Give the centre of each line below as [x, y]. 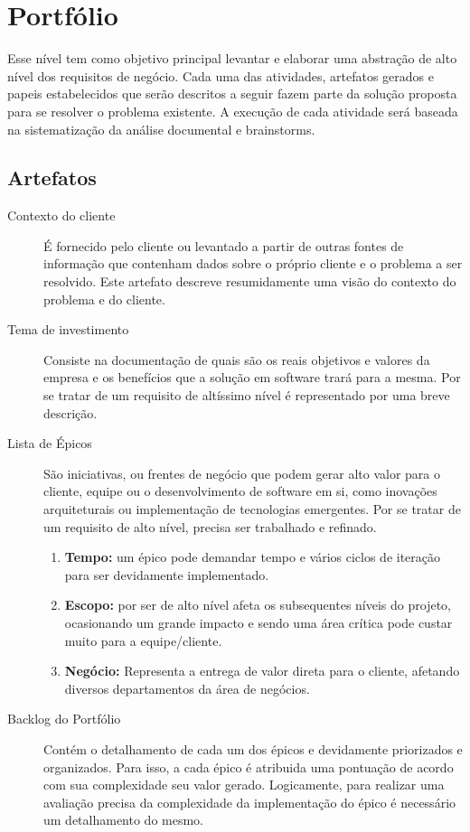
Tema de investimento [68, 329]
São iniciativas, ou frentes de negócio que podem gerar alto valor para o [242, 473]
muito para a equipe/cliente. [143, 640]
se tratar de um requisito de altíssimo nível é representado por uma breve [247, 395]
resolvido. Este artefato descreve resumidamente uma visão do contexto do [250, 281]
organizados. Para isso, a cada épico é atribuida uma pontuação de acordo [249, 767]
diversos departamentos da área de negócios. [187, 688]
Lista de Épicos [50, 443]
